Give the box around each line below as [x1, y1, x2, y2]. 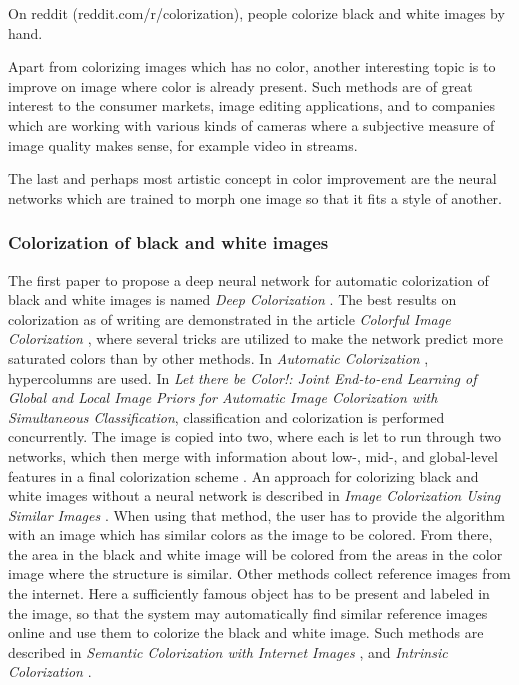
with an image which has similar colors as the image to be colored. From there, [8, 524, 493, 545]
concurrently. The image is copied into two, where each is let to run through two [8, 426, 502, 447]
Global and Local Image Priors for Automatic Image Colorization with [8, 387, 438, 408]
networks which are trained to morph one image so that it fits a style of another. [8, 187, 502, 208]
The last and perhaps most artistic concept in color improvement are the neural [8, 168, 497, 189]
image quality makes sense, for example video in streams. [8, 134, 358, 155]
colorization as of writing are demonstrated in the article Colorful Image [8, 308, 451, 329]
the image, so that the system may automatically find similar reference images [8, 602, 488, 623]
